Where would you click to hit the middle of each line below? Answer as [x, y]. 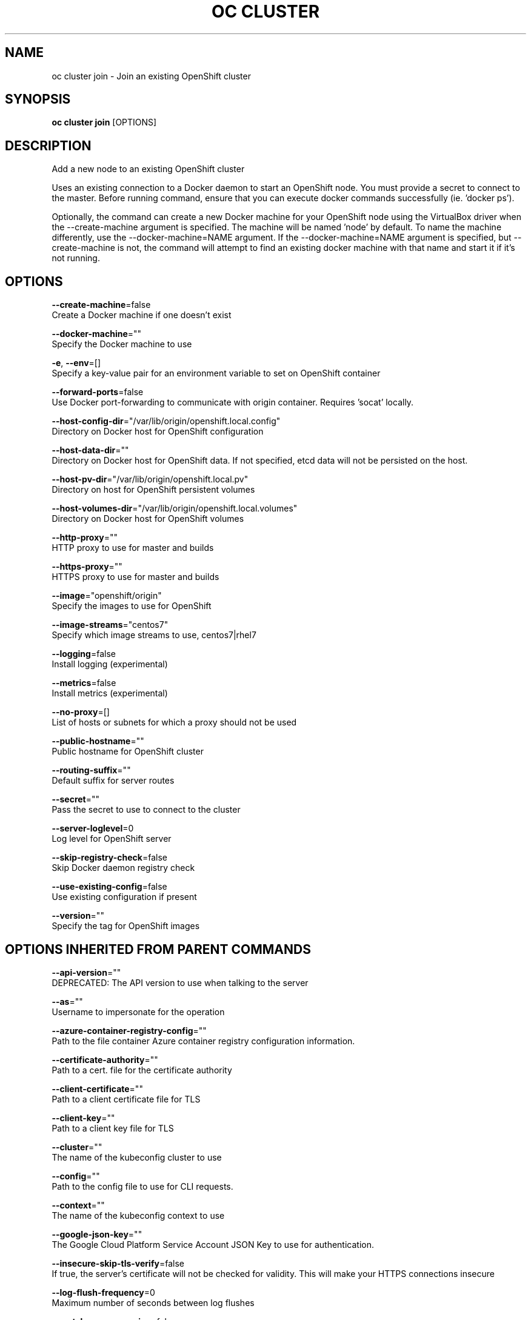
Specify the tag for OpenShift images [126, 926]
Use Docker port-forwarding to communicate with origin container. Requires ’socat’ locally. [233, 402]
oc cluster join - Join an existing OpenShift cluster [151, 76]
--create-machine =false [101, 305]
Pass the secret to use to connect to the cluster [146, 810]
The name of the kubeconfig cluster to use [137, 1157]
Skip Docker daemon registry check [123, 868]
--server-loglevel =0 [93, 828]
